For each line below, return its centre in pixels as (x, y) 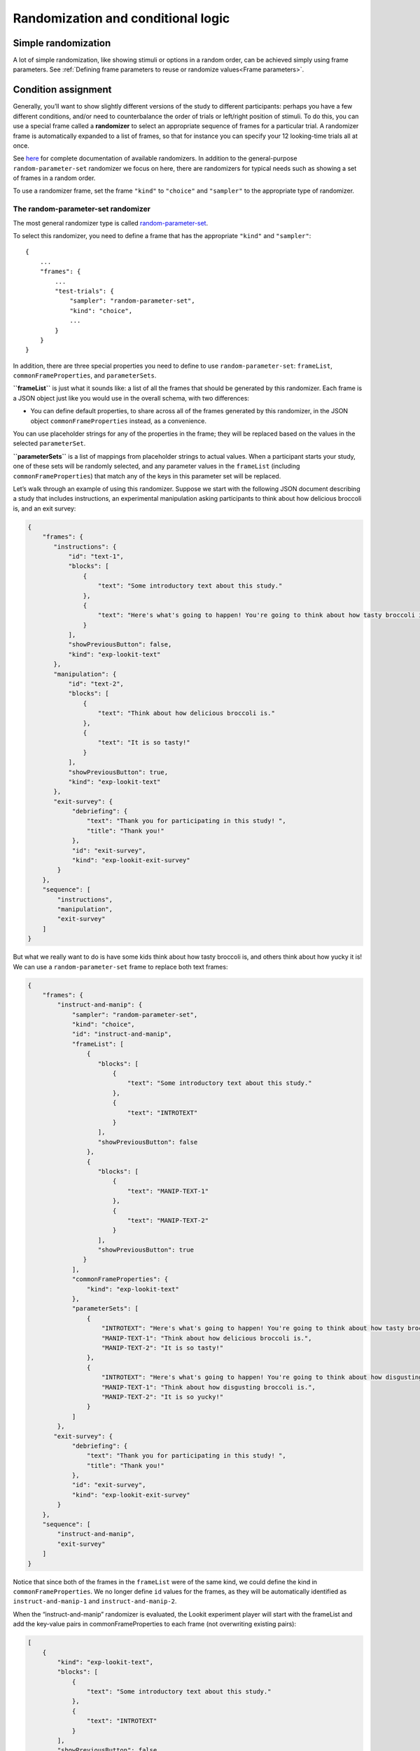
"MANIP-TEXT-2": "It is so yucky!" (163, 1397)
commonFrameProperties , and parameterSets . (85, 375)
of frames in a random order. (54, 178)
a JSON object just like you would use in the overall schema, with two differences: (131, 398)
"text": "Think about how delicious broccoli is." (187, 713)
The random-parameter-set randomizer (82, 209)
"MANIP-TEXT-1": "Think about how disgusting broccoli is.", (209, 1387)
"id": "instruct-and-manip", (122, 1034)
